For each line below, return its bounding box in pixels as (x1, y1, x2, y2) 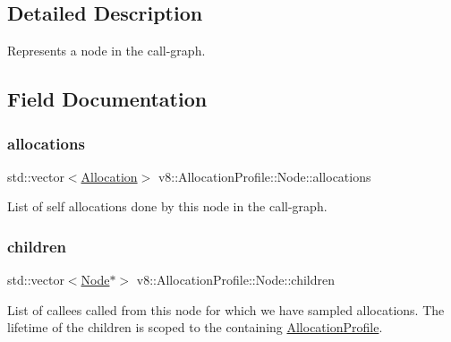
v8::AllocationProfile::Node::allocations (157, 167, 371, 185)
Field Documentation (7, 85, 208, 113)
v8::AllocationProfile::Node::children (136, 270, 336, 289)
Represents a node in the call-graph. (7, 41, 206, 60)
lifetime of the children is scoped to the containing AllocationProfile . (7, 318, 383, 337)
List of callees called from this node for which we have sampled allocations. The (7, 300, 445, 319)
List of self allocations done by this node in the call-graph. (7, 197, 328, 216)
